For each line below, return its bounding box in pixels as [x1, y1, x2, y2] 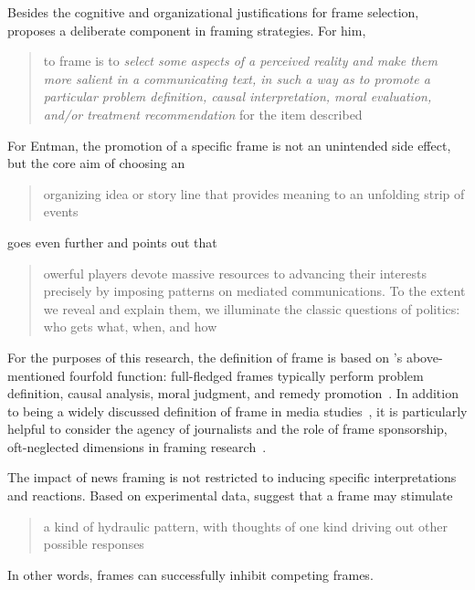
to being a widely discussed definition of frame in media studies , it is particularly [7, 401, 468, 420]
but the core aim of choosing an [7, 153, 185, 173]
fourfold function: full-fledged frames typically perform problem [69, 365, 424, 385]
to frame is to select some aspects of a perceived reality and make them [43, 51, 438, 70]
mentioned [7, 365, 66, 385]
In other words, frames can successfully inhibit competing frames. [7, 564, 374, 584]
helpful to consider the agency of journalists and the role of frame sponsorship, [7, 419, 448, 438]
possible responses [43, 534, 144, 553]
